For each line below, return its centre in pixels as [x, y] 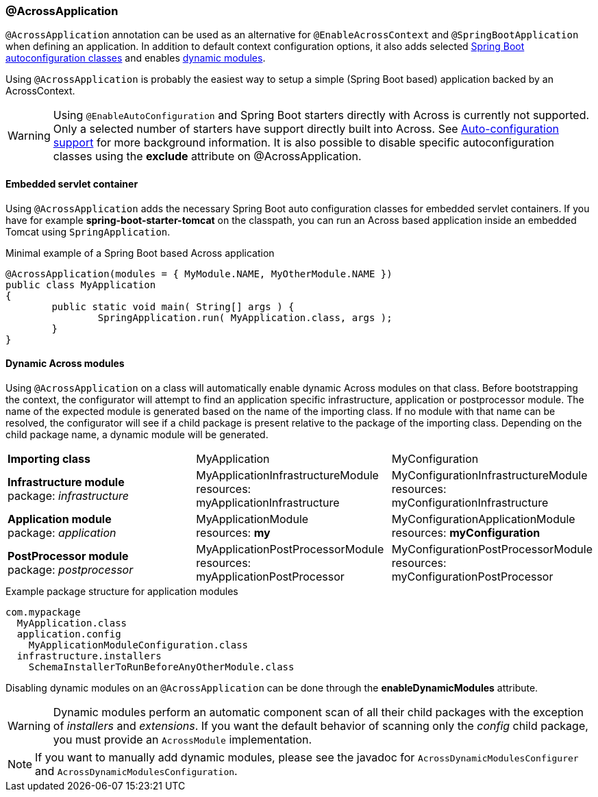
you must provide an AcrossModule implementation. [183, 739]
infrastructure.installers [89, 656]
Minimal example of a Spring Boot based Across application [140, 253]
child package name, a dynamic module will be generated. [137, 434]
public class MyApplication [81, 284]
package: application [62, 532]
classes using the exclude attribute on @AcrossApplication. [207, 156]
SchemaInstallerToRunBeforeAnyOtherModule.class [161, 667]
